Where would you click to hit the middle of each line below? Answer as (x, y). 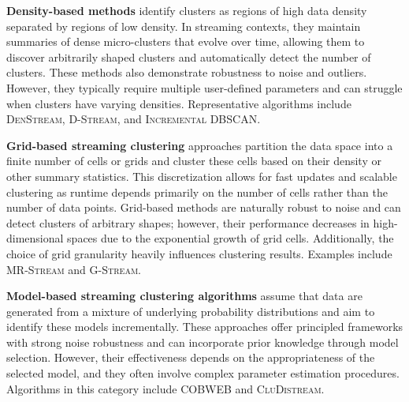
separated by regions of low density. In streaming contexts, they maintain (184, 26)
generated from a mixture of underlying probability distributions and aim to (191, 311)
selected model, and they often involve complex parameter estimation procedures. (203, 373)
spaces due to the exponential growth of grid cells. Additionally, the (231, 238)
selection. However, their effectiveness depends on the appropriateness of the (191, 357)
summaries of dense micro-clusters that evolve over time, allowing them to (186, 41)
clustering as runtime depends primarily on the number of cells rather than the (197, 192)
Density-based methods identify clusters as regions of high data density (187, 10)
